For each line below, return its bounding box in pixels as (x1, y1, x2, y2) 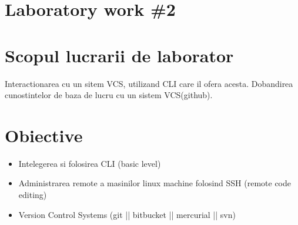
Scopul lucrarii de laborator (5, 43, 234, 67)
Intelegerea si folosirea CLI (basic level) (18, 157, 161, 169)
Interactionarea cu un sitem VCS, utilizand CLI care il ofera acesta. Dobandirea (5, 77, 293, 89)
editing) (18, 189, 47, 200)
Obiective (5, 123, 83, 147)
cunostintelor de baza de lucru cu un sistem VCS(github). (5, 89, 213, 101)
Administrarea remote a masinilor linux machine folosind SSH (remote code (18, 177, 291, 189)
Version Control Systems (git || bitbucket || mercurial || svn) (18, 208, 236, 220)
